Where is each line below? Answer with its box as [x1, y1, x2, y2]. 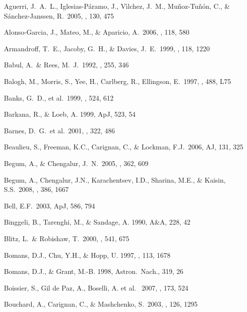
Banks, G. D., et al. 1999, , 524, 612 [4, 92, 114, 103]
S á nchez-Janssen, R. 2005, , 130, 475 [4, 10, 114, 21]
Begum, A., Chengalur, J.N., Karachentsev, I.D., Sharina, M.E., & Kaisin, [4, 174, 226, 185]
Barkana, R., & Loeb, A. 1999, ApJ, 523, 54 [4, 109, 136, 119]
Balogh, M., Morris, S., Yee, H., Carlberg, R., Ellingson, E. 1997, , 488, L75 [4, 76, 231, 86]
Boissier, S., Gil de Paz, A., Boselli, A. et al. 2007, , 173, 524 [4, 282, 189, 292]
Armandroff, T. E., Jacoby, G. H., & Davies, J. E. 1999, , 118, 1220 [4, 43, 210, 53]
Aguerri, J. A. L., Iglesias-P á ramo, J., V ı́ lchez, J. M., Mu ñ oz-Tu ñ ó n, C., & [4, 1, 230, 11]
